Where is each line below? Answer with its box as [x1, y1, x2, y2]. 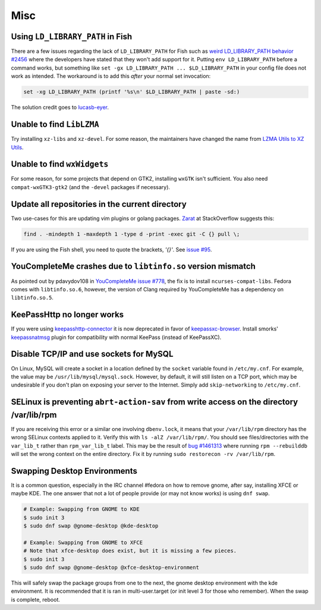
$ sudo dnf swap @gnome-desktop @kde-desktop [23, 523, 159, 529]
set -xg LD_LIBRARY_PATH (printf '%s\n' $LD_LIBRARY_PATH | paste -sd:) [23, 89, 240, 95]
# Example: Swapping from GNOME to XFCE [23, 539, 143, 546]
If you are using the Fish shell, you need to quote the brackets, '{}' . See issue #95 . [11, 246, 212, 253]
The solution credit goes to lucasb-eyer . [11, 104, 109, 111]
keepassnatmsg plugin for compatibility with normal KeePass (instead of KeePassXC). [11, 334, 222, 341]
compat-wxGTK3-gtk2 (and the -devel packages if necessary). [11, 183, 171, 190]
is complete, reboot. [11, 596, 61, 603]
